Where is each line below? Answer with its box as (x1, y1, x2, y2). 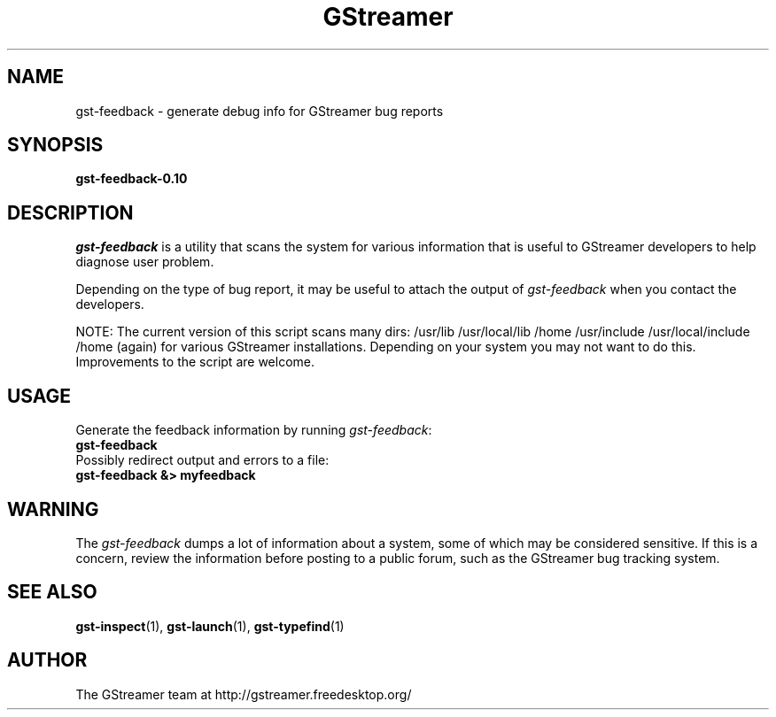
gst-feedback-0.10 (75, 171, 188, 187)
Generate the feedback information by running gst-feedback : (75, 422, 432, 438)
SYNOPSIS (7, 134, 104, 157)
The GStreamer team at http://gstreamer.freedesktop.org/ (75, 686, 412, 702)
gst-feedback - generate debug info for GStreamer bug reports (75, 103, 444, 119)
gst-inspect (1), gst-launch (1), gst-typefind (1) (75, 618, 345, 634)
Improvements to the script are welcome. (75, 354, 314, 370)
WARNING (7, 497, 99, 520)
